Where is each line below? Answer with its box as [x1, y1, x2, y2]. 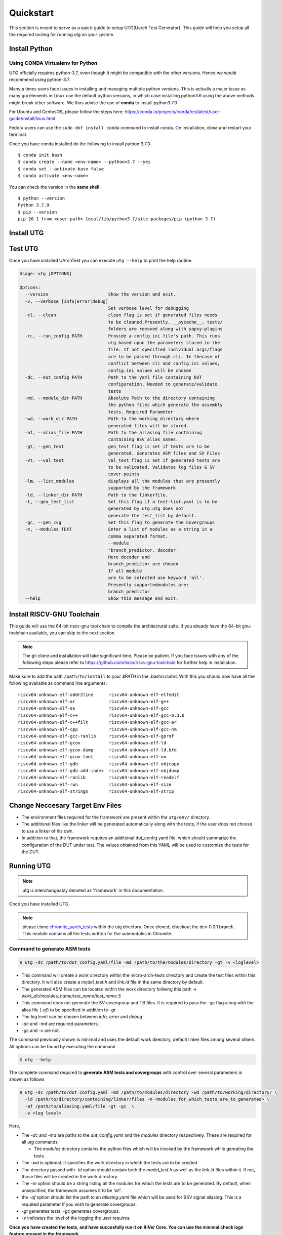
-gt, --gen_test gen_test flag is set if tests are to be [25, 444, 210, 449]
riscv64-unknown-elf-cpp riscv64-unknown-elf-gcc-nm [18, 726, 177, 732]
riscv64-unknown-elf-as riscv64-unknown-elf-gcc [18, 705, 169, 711]
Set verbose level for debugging [108, 305, 189, 311]
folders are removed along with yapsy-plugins [108, 326, 223, 332]
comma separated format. [108, 534, 168, 539]
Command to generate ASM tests [9, 946, 91, 952]
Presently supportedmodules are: [108, 582, 189, 587]
